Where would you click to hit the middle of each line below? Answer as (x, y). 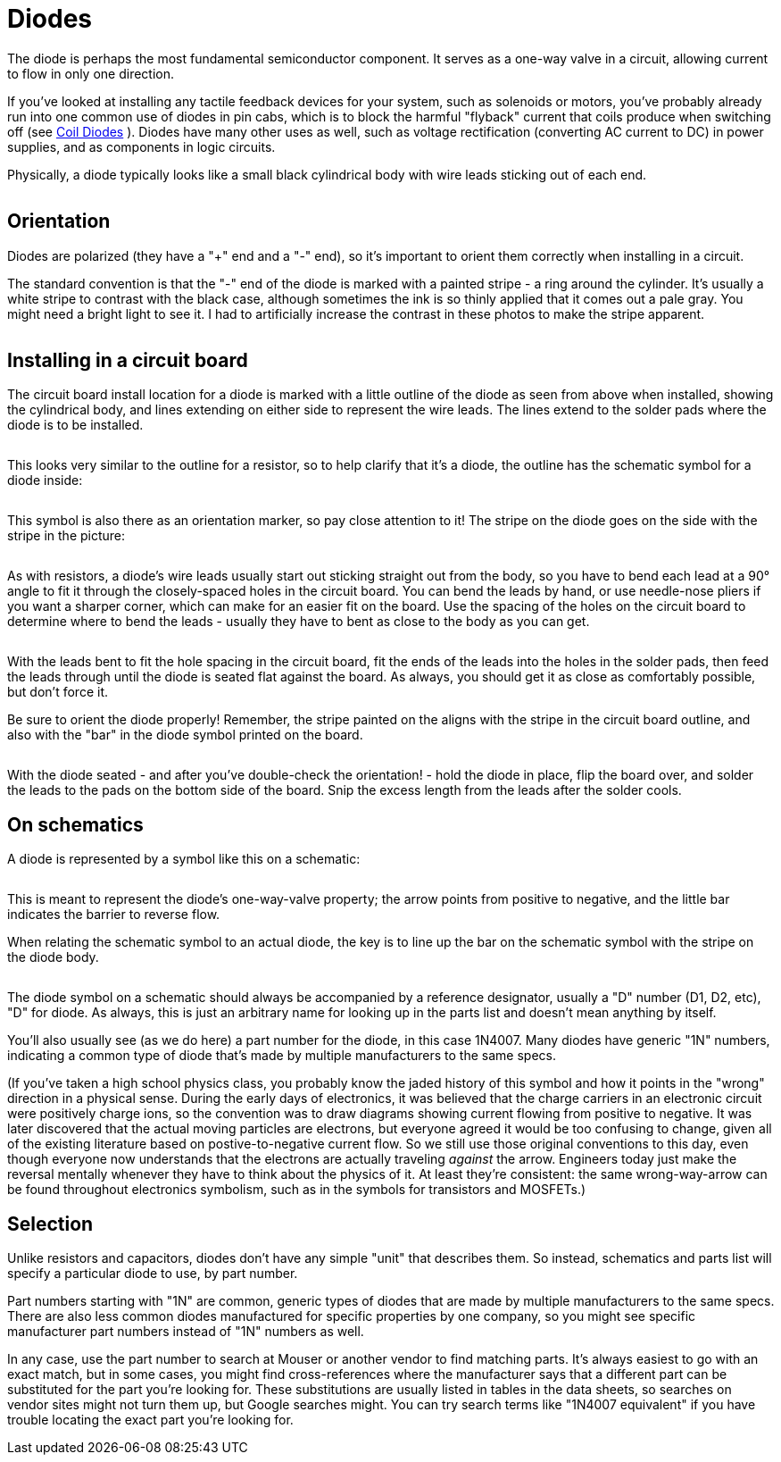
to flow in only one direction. (91, 73)
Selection (50, 1224)
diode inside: (45, 480)
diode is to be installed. (75, 425)
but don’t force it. (58, 692)
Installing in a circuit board (128, 361)
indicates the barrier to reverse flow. (114, 915)
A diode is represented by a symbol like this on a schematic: (184, 859)
